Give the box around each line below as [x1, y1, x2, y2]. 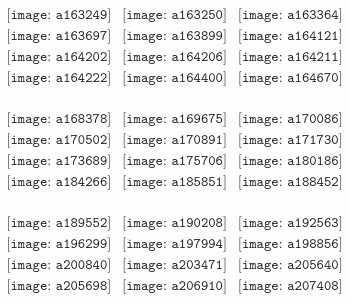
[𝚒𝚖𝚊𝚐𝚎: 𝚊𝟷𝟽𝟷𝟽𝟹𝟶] [238, 133, 343, 148]
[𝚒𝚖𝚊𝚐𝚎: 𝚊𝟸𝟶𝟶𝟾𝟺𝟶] [6, 258, 112, 273]
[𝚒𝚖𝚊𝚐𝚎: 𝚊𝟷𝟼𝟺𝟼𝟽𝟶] [238, 71, 343, 86]
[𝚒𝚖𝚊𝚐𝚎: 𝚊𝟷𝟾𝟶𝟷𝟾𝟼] [238, 154, 343, 169]
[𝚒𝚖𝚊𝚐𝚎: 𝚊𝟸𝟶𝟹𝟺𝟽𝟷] [122, 258, 227, 273]
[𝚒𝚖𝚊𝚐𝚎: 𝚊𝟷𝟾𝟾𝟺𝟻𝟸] [238, 175, 343, 190]
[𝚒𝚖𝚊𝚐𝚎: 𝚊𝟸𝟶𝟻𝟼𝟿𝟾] [6, 279, 112, 294]
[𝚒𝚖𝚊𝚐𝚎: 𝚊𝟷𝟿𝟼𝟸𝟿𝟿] [6, 237, 112, 252]
